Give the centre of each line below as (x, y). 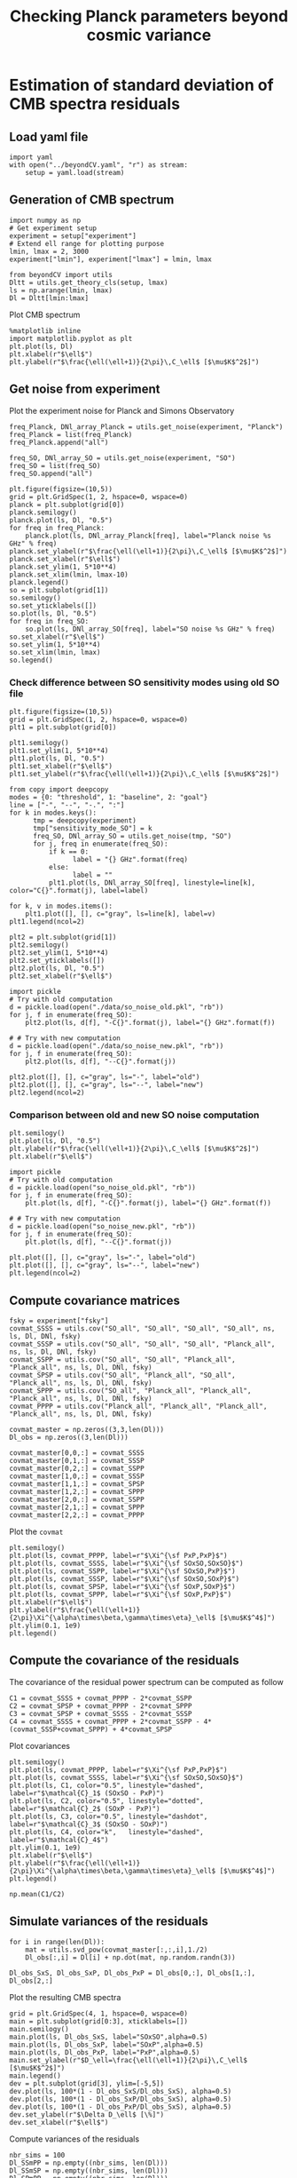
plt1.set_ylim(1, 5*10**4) (59, 751)
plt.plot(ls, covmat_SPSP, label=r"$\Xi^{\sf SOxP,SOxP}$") (123, 1587)
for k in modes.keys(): (53, 813)
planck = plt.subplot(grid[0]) (67, 505)
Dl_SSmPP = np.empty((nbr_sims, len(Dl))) (89, 2163)
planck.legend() (39, 582)
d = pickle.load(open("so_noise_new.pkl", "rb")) (103, 1227)
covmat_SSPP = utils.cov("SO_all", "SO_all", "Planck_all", (123, 1360)
